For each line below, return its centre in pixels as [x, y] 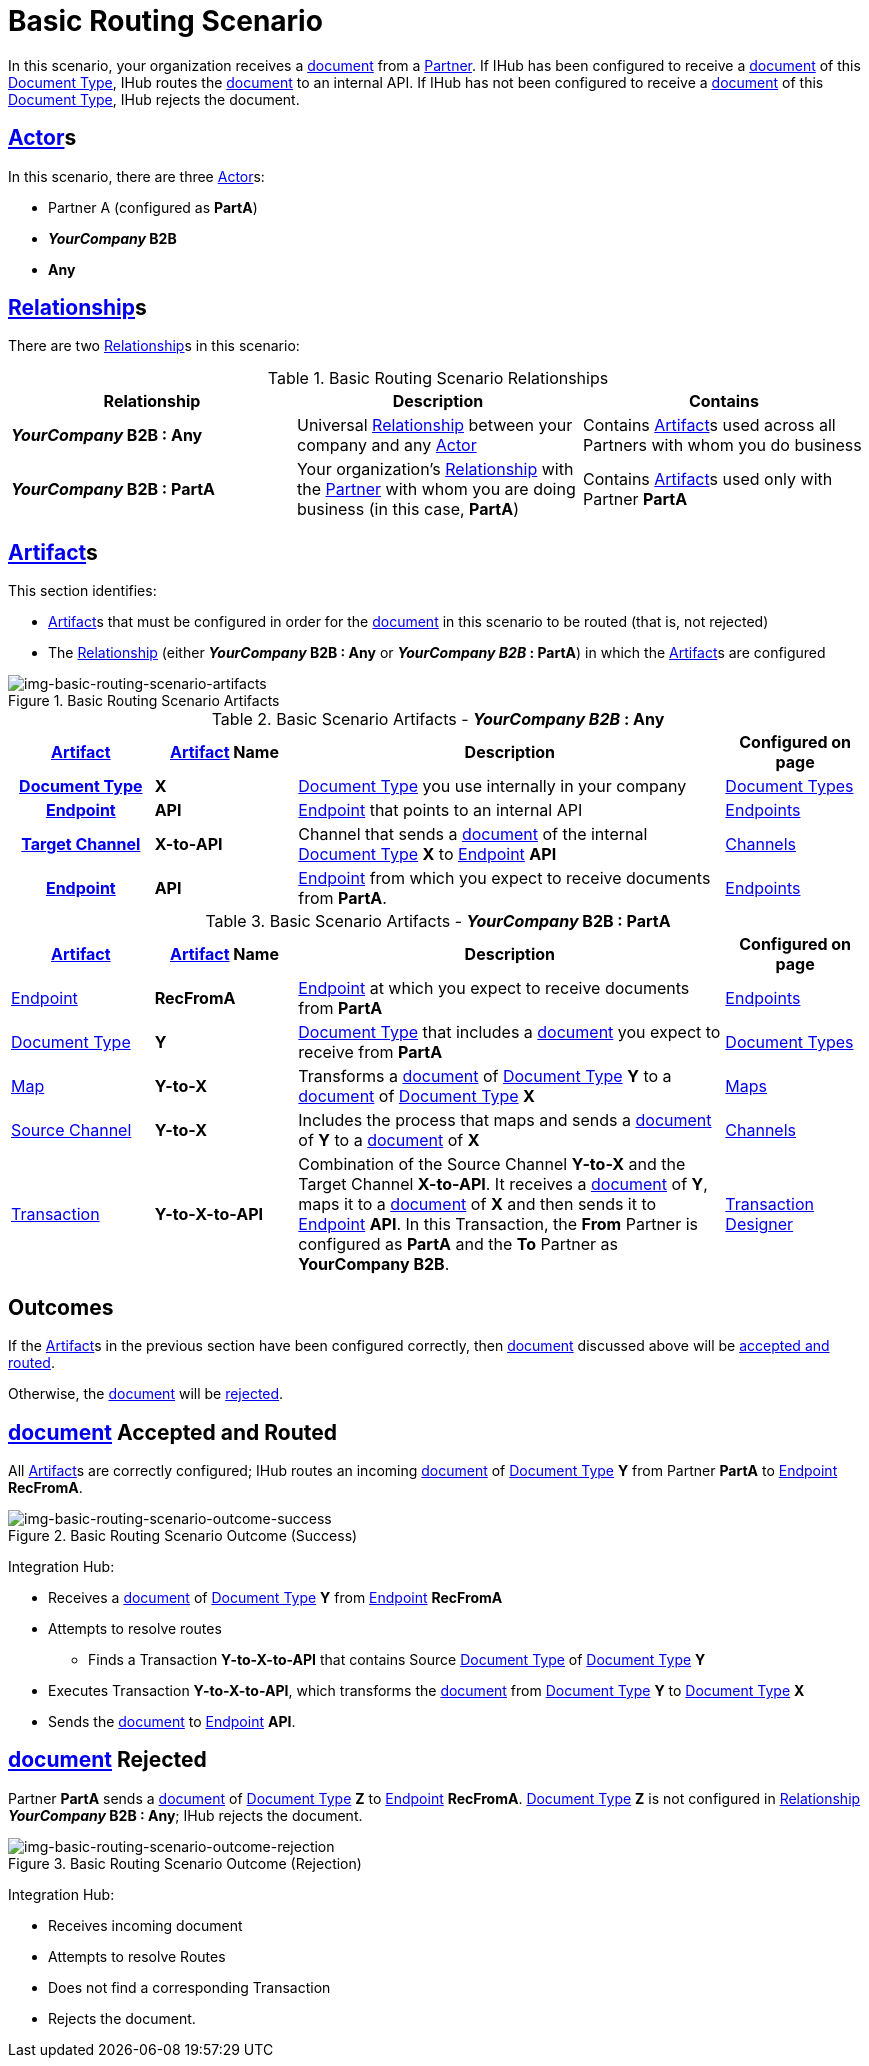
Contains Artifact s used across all [709, 425]
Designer [759, 1224]
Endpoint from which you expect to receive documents [504, 878]
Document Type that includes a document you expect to [509, 1032]
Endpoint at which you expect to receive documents [494, 988]
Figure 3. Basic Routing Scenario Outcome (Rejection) [185, 1863]
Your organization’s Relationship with [435, 469]
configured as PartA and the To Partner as [458, 1244]
